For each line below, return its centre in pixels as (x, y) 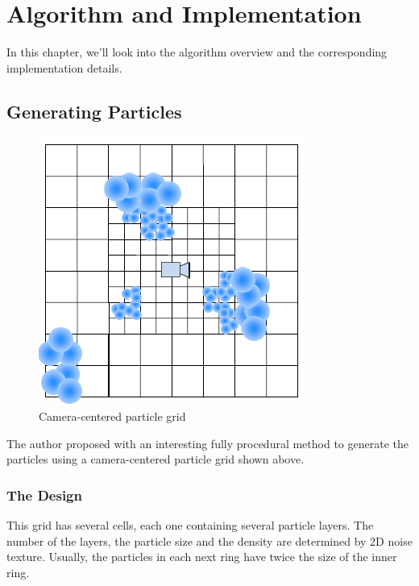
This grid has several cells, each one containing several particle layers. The (190, 525)
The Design (44, 495)
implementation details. (64, 67)
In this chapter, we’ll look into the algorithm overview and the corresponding (197, 52)
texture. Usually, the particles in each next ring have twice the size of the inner (202, 557)
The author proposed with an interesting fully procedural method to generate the (207, 443)
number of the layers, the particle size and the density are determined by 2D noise (209, 540)
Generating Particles (94, 111)
